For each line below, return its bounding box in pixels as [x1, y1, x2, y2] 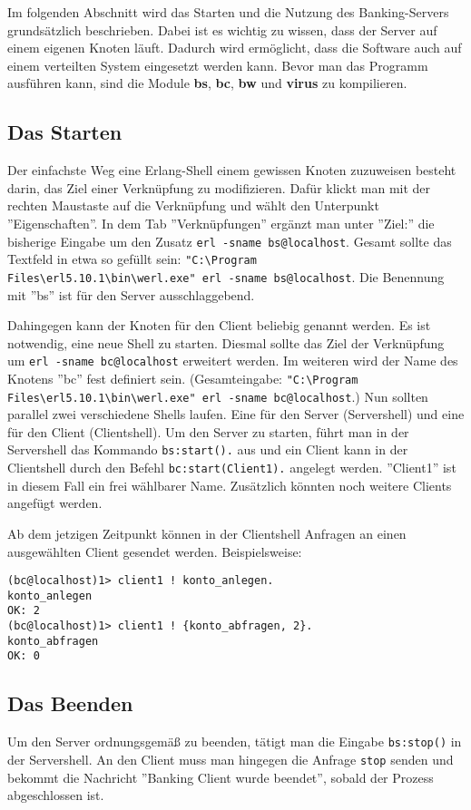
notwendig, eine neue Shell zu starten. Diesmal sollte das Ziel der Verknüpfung [7, 333, 445, 352]
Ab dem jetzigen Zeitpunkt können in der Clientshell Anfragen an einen [7, 523, 407, 542]
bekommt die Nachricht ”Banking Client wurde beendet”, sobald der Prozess [7, 767, 434, 786]
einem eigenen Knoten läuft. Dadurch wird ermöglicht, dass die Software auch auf [7, 38, 462, 57]
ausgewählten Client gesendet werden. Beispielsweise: [7, 542, 302, 561]
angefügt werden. [7, 493, 103, 512]
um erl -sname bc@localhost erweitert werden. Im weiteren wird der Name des [7, 351, 458, 370]
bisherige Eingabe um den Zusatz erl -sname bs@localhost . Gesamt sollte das [7, 231, 452, 250]
